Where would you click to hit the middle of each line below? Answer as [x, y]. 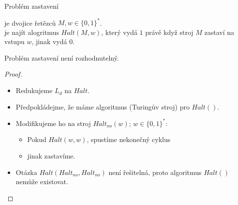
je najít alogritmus [32, 32]
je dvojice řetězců [30, 23]
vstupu [15, 41]
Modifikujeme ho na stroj [53, 123]
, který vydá [119, 32]
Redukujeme [34, 90]
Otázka [26, 172]
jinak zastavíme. [51, 155]
